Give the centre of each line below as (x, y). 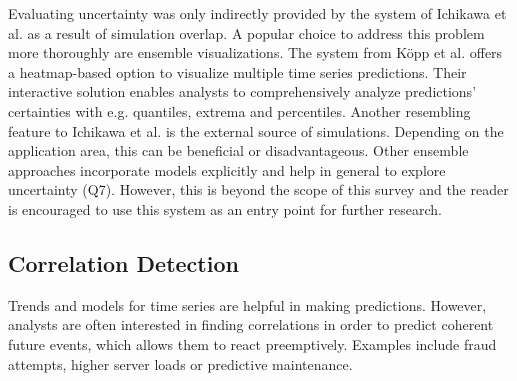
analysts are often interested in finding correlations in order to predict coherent (251, 324)
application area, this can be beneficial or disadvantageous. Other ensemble (238, 150)
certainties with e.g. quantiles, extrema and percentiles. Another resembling (239, 110)
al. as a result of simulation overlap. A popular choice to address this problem (246, 32)
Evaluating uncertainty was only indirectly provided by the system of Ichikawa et (257, 13)
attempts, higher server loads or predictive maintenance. (180, 363)
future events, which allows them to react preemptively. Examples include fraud (252, 343)
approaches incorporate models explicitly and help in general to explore (227, 169)
